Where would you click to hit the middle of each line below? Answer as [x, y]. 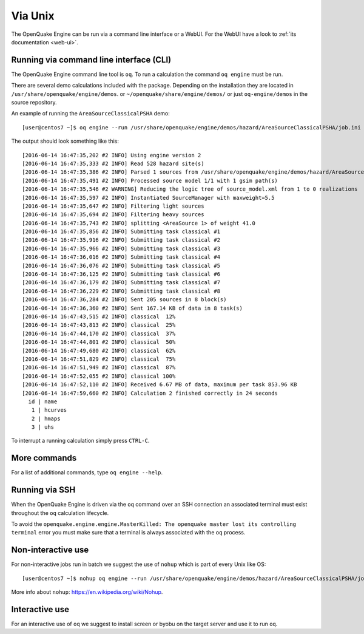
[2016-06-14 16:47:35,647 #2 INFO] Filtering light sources [113, 206]
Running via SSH [43, 490]
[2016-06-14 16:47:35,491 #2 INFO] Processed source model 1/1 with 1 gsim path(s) [150, 180]
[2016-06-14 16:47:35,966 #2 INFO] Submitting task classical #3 [121, 248]
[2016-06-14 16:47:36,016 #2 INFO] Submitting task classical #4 [121, 257]
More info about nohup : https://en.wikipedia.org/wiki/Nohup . [87, 592]
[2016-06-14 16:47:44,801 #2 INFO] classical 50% [99, 342]
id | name [43, 401]
